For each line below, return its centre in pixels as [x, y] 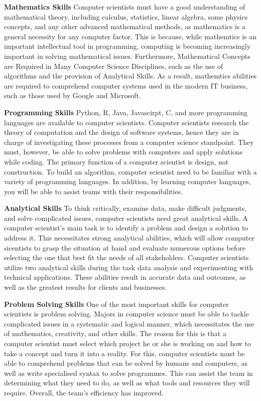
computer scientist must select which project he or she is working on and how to [128, 343]
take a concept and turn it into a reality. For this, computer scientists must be [124, 353]
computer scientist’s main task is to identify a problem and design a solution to [126, 228]
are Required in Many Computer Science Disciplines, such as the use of [114, 66]
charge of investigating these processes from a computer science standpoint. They [129, 142]
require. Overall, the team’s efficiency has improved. [84, 392]
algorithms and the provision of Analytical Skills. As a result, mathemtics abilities [130, 76]
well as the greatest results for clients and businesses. [86, 287]
